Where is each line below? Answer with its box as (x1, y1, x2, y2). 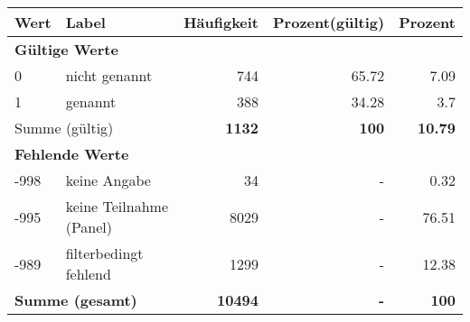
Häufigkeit (183, 12, 259, 32)
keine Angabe (65, 170, 151, 190)
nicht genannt (65, 65, 153, 86)
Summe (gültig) (14, 117, 114, 138)
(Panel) (65, 216, 113, 237)
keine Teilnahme (65, 196, 168, 216)
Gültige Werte (14, 39, 118, 60)
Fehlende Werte (14, 143, 129, 164)
